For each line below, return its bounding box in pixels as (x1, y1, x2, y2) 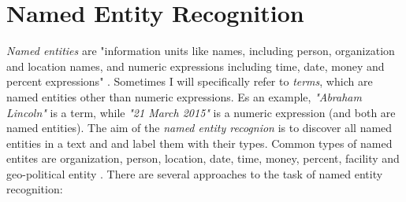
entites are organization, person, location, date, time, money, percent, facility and (6, 150, 400, 167)
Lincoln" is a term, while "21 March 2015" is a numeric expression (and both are (6, 104, 396, 120)
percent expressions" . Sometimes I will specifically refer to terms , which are (6, 73, 373, 90)
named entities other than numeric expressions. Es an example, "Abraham (6, 88, 362, 105)
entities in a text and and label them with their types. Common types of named (6, 134, 393, 151)
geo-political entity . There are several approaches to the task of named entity (6, 165, 383, 182)
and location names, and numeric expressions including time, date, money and (6, 57, 385, 74)
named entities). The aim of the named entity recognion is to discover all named (6, 119, 393, 136)
